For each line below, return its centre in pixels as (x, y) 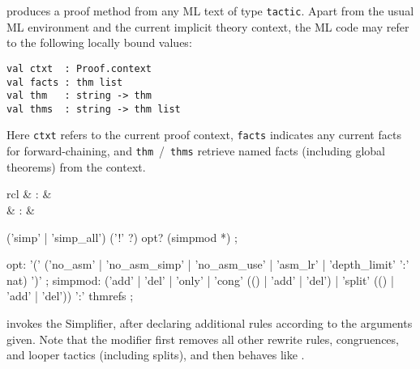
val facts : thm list (65, 82)
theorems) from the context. (76, 166)
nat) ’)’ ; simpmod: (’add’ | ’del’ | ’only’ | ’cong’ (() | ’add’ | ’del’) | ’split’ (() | (200, 280)
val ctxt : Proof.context (79, 68)
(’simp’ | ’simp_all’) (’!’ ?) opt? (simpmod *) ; (122, 237)
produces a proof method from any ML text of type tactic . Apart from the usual (210, 11)
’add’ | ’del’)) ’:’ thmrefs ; (70, 296)
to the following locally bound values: (99, 42)
